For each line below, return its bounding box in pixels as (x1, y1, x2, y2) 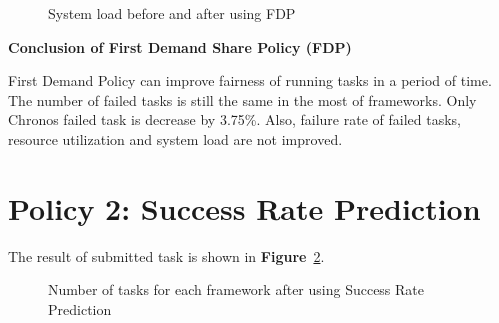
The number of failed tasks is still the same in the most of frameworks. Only (8, 89, 477, 110)
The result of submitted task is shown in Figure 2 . (8, 245, 325, 266)
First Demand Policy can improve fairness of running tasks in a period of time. (8, 70, 492, 91)
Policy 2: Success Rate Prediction (8, 187, 481, 228)
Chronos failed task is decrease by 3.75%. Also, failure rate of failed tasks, (8, 109, 461, 130)
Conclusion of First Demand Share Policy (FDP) (8, 36, 352, 57)
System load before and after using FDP (48, 3, 296, 23)
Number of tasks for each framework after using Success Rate (48, 279, 425, 300)
